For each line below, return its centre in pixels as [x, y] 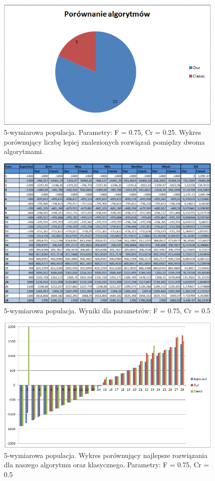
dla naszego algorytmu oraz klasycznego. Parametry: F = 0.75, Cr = [107, 465]
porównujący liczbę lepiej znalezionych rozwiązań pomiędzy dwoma [105, 141]
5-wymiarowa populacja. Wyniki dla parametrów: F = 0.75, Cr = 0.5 [107, 310]
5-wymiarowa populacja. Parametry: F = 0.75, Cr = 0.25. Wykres [103, 132]
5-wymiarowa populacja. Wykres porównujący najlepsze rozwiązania [106, 455]
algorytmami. [24, 151]
